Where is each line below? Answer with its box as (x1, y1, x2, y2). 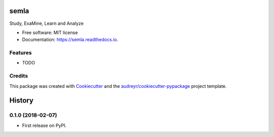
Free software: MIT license (22, 29, 78, 36)
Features (9, 49, 32, 56)
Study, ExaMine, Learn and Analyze (9, 20, 84, 26)
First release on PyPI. (22, 122, 67, 128)
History (9, 96, 34, 105)
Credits (9, 73, 28, 80)
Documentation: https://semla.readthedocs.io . (22, 37, 119, 43)
